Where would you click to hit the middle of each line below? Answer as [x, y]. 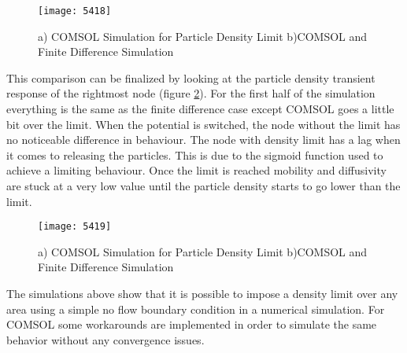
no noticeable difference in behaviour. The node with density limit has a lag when [203, 140]
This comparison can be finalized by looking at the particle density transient [191, 77]
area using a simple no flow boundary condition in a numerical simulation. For [196, 309]
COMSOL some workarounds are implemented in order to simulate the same [192, 324]
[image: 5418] [75, 11]
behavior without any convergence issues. [105, 339]
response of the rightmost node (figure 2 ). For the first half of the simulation [191, 93]
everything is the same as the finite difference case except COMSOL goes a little [200, 109]
